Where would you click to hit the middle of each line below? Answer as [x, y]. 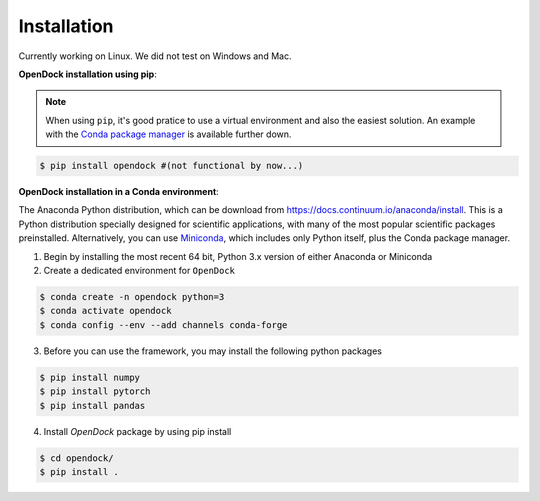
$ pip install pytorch [95, 391]
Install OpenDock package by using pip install [137, 431]
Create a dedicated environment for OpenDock [139, 271]
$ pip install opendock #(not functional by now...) [171, 166]
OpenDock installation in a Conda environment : [118, 192]
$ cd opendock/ [76, 458]
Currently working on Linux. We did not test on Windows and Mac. [155, 56]
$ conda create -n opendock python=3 [132, 297]
